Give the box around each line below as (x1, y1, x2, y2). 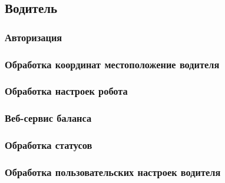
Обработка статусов (5, 138, 92, 152)
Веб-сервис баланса (5, 111, 92, 125)
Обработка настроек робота (5, 84, 128, 98)
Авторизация (5, 29, 62, 44)
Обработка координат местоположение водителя (5, 56, 220, 71)
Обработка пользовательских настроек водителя (5, 164, 221, 179)
